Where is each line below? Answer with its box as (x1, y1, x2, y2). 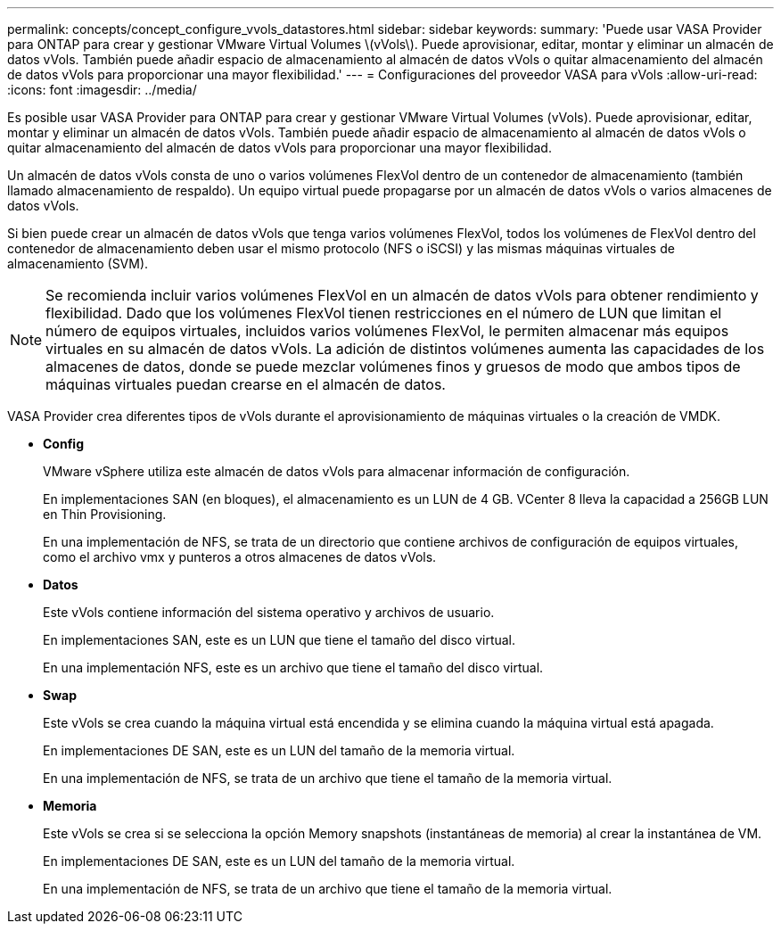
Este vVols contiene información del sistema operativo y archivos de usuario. (43, 605, 495, 620)
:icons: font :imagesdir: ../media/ (7, 82, 197, 97)
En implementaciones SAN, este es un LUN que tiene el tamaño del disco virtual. (43, 632, 516, 647)
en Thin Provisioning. (43, 507, 167, 522)
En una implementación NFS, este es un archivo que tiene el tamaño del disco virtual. (43, 660, 544, 675)
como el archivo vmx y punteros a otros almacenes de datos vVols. (43, 549, 437, 564)
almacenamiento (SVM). (7, 256, 149, 271)
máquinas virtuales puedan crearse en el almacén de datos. (45, 375, 446, 393)
